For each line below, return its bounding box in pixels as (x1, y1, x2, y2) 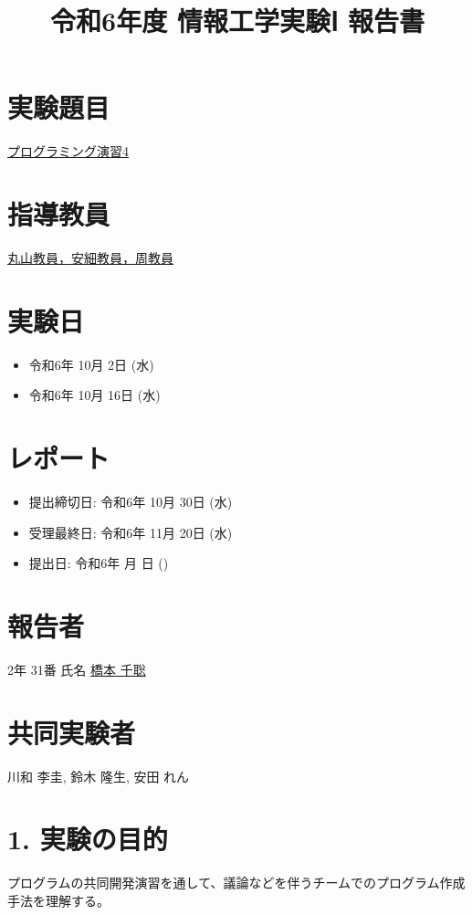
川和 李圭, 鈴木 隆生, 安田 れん (7, 766, 190, 785)
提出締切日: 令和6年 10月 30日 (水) (28, 492, 233, 511)
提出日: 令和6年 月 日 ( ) (28, 553, 169, 573)
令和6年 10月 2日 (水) (28, 354, 154, 373)
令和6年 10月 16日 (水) (28, 385, 161, 405)
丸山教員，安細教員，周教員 (7, 248, 173, 268)
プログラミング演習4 (7, 142, 129, 161)
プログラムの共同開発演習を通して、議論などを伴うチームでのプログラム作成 (7, 873, 466, 892)
